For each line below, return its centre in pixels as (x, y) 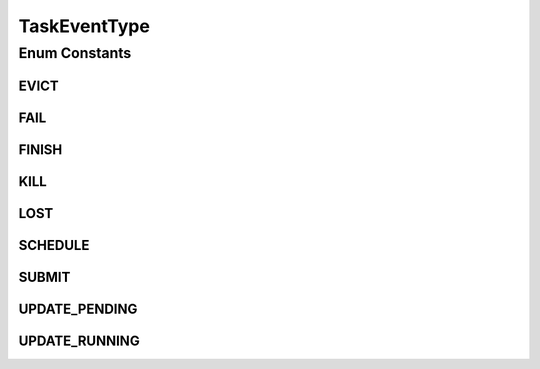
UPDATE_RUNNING (79, 340)
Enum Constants (75, 53)
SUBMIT (44, 276)
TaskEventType (84, 26)
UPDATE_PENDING (78, 308)
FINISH (40, 149)
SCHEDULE (54, 245)
